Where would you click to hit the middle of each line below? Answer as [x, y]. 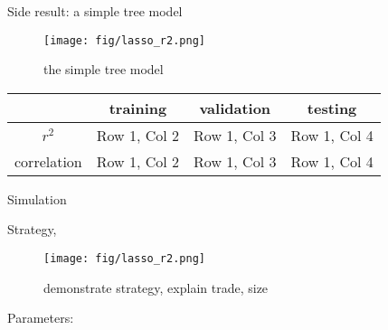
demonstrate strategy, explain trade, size [156, 287]
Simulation [37, 198]
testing [332, 108]
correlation [48, 161]
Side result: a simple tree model [95, 11]
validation [235, 108]
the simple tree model [104, 69]
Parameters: [41, 318]
